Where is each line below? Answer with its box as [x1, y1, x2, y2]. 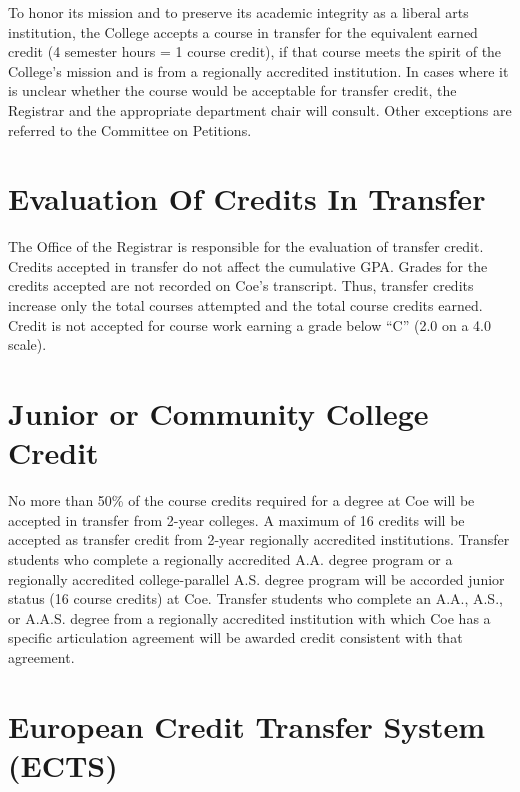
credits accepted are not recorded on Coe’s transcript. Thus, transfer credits [8, 275, 474, 296]
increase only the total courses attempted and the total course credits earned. [8, 295, 483, 316]
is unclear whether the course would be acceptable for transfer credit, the [8, 80, 457, 101]
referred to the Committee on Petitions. [8, 119, 252, 140]
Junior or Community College [8, 393, 429, 434]
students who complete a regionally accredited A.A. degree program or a [8, 548, 453, 569]
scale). [8, 334, 47, 355]
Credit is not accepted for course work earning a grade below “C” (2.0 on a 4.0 [8, 314, 491, 335]
